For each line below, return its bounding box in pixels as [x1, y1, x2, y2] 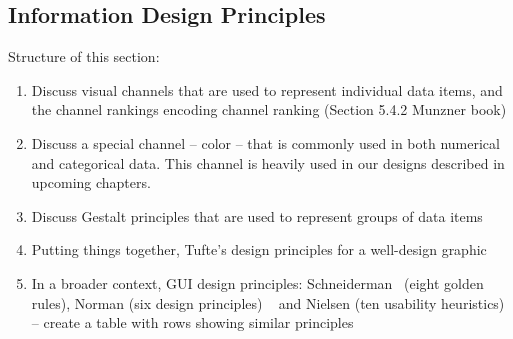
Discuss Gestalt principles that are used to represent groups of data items [31, 205, 483, 226]
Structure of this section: [8, 46, 160, 67]
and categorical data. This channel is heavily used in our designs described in [31, 152, 505, 173]
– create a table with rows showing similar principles [31, 312, 354, 333]
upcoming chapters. [31, 172, 151, 193]
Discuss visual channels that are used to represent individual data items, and [31, 79, 503, 100]
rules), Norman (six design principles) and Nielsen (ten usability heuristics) [31, 292, 505, 313]
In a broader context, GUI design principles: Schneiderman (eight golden [31, 272, 484, 293]
